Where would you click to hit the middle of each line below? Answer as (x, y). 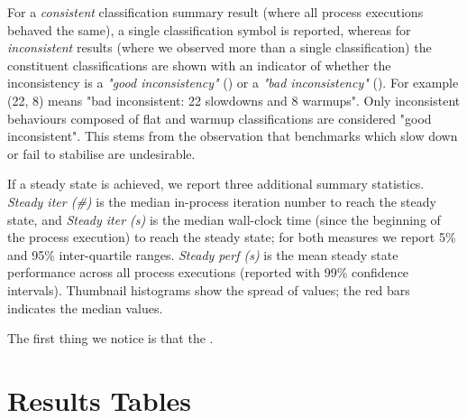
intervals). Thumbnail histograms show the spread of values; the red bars (209, 289)
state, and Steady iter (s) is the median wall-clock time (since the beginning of (224, 219)
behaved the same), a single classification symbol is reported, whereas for (209, 29)
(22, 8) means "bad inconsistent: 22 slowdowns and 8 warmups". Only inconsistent (234, 100)
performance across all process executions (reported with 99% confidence (208, 272)
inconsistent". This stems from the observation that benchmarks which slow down (233, 136)
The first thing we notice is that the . (110, 338)
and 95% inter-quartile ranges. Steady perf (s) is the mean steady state (203, 254)
